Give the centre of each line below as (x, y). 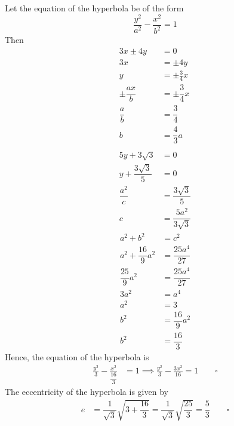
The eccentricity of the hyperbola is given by (87, 392)
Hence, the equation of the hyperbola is (77, 356)
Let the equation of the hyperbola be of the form (94, 8)
